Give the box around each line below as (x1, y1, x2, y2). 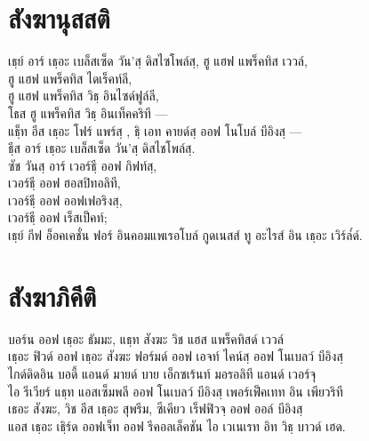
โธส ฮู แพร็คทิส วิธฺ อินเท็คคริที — (8, 103, 168, 122)
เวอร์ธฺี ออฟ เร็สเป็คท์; (8, 208, 108, 227)
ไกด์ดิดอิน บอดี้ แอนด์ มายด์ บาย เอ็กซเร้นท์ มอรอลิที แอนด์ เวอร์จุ (8, 364, 317, 382)
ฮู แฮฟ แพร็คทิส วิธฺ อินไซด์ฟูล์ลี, (8, 86, 159, 105)
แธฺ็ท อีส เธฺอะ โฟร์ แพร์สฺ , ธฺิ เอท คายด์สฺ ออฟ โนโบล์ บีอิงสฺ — (8, 121, 302, 140)
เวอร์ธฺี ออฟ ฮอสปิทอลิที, (8, 173, 121, 192)
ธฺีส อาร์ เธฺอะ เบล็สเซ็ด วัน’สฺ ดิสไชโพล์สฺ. (8, 139, 196, 157)
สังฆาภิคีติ (8, 277, 97, 314)
